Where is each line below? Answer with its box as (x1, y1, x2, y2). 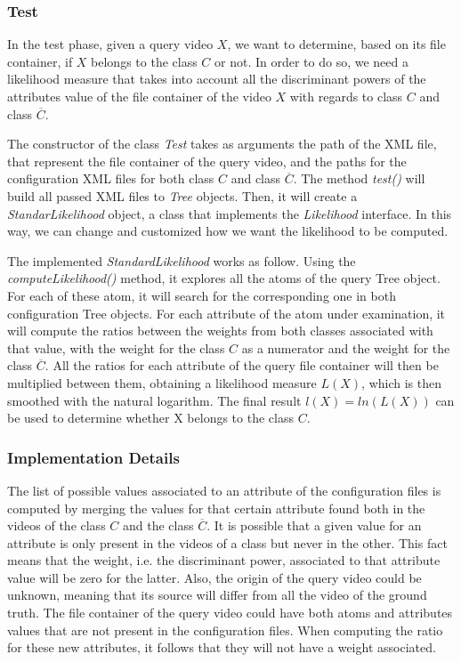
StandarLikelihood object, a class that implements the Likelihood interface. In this (7, 204, 452, 222)
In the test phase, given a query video (7, 35, 214, 53)
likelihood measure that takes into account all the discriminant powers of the (7, 69, 426, 88)
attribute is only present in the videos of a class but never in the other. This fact (7, 533, 448, 552)
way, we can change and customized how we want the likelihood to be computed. (7, 222, 449, 240)
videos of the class (7, 516, 106, 535)
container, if (7, 52, 73, 70)
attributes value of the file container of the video (7, 87, 271, 105)
